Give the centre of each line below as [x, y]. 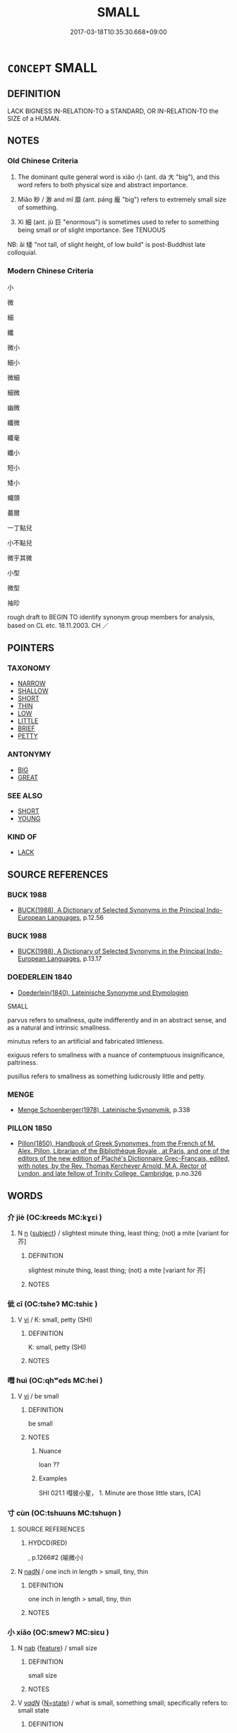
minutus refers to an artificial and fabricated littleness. [86, 1041]
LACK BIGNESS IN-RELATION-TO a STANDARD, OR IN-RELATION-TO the [113, 111]
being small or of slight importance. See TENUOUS [91, 230]
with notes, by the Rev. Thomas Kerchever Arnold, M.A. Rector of [112, 1166]
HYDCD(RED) [48, 1543]
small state [33, 1710]
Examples [53, 1478]
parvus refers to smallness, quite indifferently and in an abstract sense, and [117, 1020]
